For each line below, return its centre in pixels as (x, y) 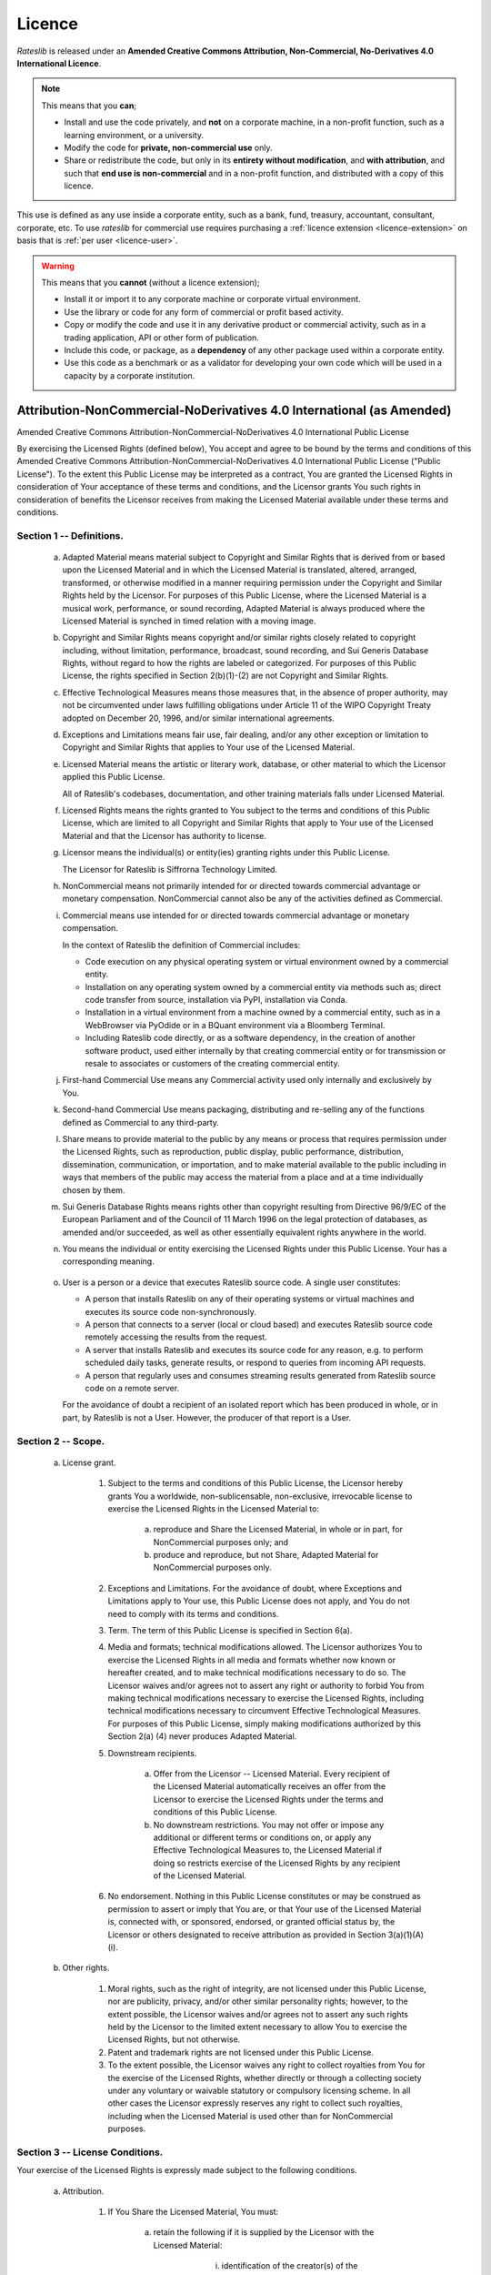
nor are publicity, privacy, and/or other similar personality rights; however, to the (258, 2001)
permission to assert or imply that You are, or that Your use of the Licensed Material (265, 1909)
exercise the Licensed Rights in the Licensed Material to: (214, 1508)
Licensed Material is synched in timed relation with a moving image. (189, 621)
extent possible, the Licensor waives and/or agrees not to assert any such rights (258, 2014)
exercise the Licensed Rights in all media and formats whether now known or (251, 1660)
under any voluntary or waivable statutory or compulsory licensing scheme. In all (259, 2090)
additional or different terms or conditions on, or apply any (262, 1837)
